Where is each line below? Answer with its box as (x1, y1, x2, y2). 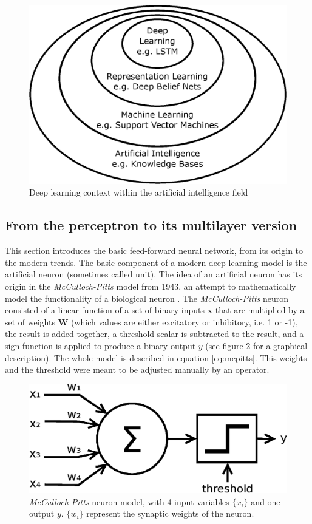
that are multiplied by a (215, 304, 305, 316)
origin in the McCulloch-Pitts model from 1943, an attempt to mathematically (5, 279, 296, 292)
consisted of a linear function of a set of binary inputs (5, 304, 205, 316)
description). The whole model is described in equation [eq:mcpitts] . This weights (5, 351, 307, 364)
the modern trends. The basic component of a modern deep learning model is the (5, 256, 307, 268)
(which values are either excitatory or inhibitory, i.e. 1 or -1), (70, 315, 298, 328)
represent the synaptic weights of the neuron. (86, 507, 254, 520)
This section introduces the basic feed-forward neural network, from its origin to (5, 244, 304, 257)
